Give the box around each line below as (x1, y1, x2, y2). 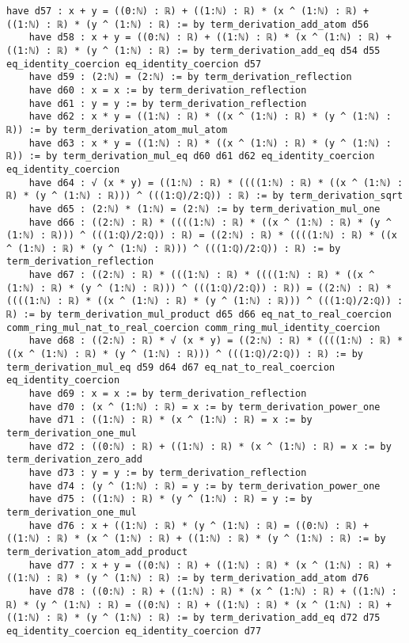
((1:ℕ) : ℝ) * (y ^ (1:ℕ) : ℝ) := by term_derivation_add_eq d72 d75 (6, 612, 381, 624)
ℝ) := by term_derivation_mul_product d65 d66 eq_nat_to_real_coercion (6, 309, 392, 321)
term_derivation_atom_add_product (6, 546, 188, 557)
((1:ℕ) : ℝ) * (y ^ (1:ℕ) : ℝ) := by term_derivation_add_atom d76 (6, 573, 369, 584)
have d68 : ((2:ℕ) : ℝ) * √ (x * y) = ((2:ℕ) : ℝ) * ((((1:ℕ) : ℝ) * (28, 335, 403, 347)
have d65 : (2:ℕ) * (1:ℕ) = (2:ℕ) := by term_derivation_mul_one (28, 203, 381, 215)
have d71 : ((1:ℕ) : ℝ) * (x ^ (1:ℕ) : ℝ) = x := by (28, 414, 312, 426)
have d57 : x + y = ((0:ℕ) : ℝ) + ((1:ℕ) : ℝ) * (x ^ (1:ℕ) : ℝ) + (6, 6, 369, 17)
